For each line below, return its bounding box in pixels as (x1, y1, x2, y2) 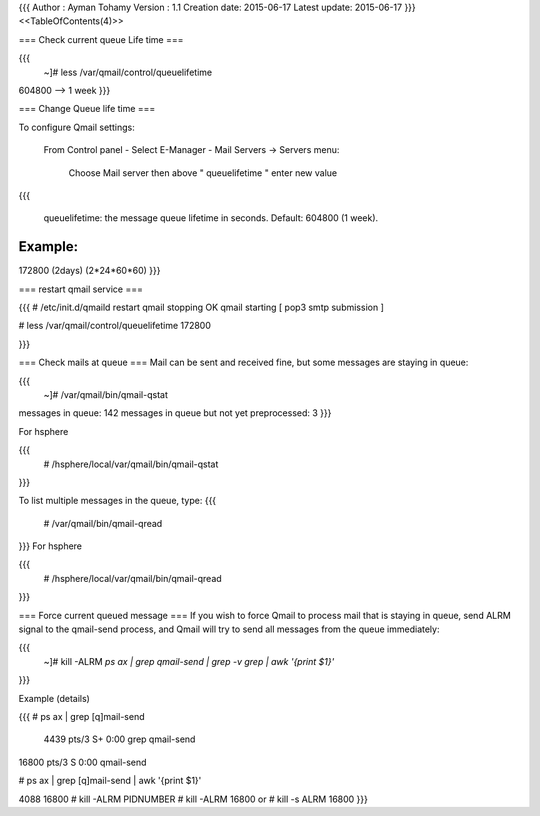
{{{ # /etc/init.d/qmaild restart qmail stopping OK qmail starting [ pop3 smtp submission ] (18, 301, 384, 313)
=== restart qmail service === (18, 283, 144, 295)
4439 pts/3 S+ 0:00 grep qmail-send (43, 733, 196, 745)
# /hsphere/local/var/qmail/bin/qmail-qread (43, 572, 222, 584)
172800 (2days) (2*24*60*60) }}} (18, 265, 161, 277)
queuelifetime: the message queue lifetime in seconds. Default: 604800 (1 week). (43, 212, 379, 224)
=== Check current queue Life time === (18, 33, 184, 45)
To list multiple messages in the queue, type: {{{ (18, 495, 217, 507)
